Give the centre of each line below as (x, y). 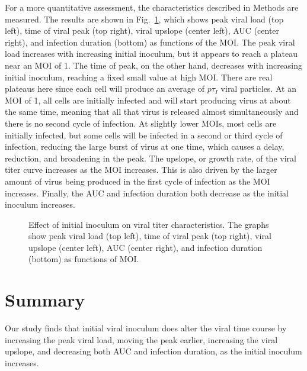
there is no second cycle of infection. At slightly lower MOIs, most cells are (141, 123)
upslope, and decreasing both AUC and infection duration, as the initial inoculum (153, 351)
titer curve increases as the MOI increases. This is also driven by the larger (141, 170)
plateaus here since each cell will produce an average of (105, 88)
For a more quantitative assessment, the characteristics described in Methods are (152, 7)
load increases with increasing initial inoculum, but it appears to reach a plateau (151, 54)
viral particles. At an (258, 88)
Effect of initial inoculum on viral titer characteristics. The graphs (149, 224)
